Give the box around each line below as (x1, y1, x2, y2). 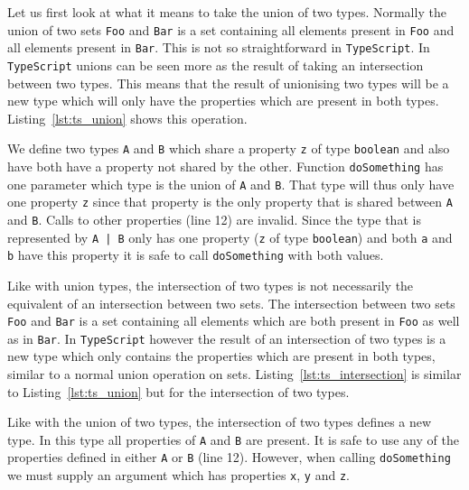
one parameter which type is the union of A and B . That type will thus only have (7, 174, 455, 193)
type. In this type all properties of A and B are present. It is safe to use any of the (7, 430, 459, 448)
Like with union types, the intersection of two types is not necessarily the (7, 275, 414, 294)
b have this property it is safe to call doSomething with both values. (7, 245, 384, 264)
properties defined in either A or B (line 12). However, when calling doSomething (7, 448, 451, 467)
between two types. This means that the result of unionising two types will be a (7, 73, 449, 92)
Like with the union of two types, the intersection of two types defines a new (7, 412, 432, 431)
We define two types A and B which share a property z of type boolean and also (7, 139, 450, 158)
